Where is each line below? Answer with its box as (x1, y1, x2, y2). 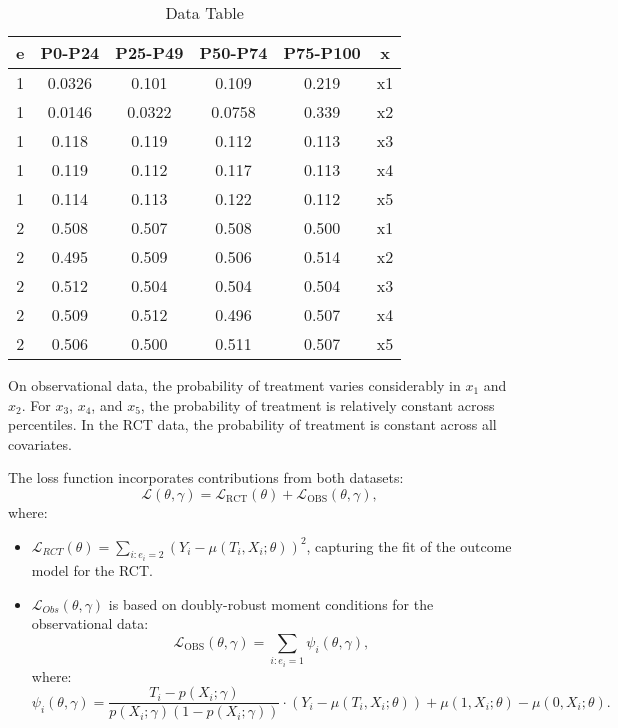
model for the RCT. (31, 560, 153, 580)
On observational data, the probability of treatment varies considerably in (8, 375, 461, 395)
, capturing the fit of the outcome (306, 535, 512, 556)
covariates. (8, 433, 72, 454)
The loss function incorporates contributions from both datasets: (8, 467, 404, 488)
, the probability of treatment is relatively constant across (140, 394, 495, 415)
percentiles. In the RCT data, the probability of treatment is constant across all (8, 414, 497, 435)
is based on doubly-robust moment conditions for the (108, 593, 434, 614)
